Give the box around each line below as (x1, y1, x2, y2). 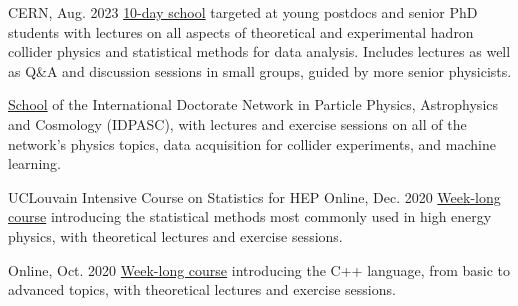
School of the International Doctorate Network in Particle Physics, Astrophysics (8, 94, 499, 115)
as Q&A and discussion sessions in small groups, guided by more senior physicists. (8, 60, 512, 81)
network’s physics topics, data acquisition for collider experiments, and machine (8, 133, 496, 154)
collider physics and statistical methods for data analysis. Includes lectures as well (8, 41, 511, 62)
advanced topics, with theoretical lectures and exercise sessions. (8, 279, 396, 300)
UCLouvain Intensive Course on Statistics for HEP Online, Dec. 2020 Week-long (8, 186, 501, 207)
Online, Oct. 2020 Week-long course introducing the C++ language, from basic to (8, 259, 510, 280)
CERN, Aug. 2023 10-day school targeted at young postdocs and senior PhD (8, 2, 478, 22)
